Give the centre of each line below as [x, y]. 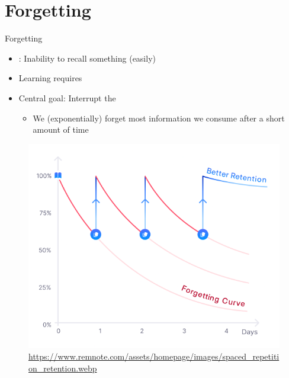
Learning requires [50, 78]
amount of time [61, 129]
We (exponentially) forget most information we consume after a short [159, 118]
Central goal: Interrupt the [67, 97]
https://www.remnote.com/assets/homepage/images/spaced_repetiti [154, 356]
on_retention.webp [63, 368]
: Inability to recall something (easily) [87, 58]
